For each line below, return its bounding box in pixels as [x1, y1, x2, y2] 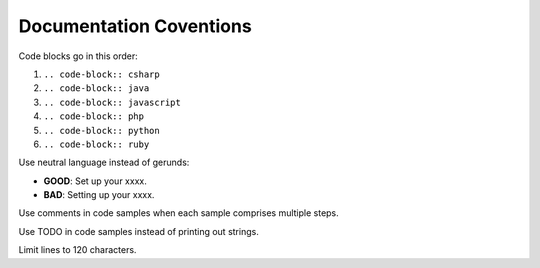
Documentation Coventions [18, 15, 252, 37]
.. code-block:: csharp [43, 68, 160, 80]
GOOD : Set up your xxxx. [43, 175, 147, 187]
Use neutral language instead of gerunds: [18, 156, 190, 169]
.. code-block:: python [43, 125, 160, 136]
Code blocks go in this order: [18, 50, 139, 62]
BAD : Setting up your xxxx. [43, 189, 155, 201]
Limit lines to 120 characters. [18, 244, 137, 256]
